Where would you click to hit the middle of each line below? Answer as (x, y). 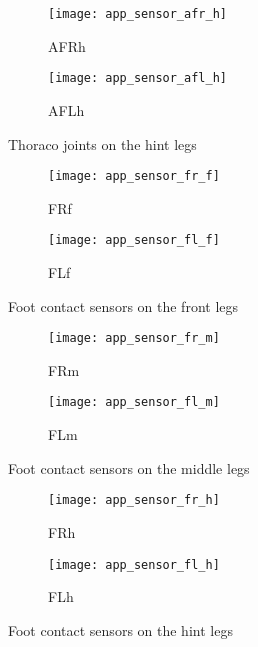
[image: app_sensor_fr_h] (134, 500)
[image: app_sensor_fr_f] (134, 176)
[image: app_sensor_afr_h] (137, 14)
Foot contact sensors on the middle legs (129, 467)
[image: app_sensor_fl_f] (134, 240)
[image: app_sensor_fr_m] (134, 338)
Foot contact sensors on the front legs (123, 305)
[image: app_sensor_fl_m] (134, 402)
